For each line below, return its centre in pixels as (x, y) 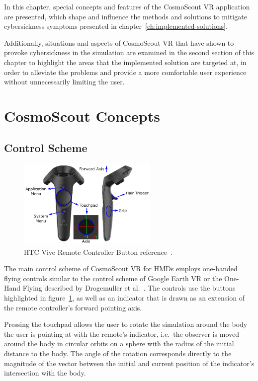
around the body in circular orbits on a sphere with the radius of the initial (119, 343)
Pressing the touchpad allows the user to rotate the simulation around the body (126, 324)
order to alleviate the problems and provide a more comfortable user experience (125, 72)
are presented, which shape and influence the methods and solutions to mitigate (126, 16)
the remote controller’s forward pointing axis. (73, 307)
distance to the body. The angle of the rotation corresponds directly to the (118, 353)
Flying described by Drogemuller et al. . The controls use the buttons (129, 288)
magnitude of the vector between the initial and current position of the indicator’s (129, 363)
